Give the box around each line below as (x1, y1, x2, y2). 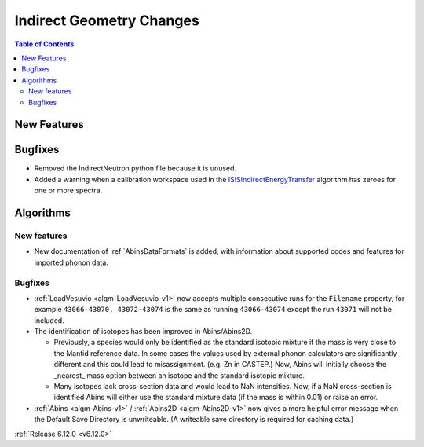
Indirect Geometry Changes (14, 12, 199, 29)
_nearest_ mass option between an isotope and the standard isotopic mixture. (53, 370, 305, 380)
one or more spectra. (34, 185, 103, 196)
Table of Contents (14, 39, 75, 49)
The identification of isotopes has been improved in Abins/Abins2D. (34, 327, 253, 336)
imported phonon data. (34, 258, 109, 267)
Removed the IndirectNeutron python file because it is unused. (34, 163, 237, 173)
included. (34, 315, 64, 325)
